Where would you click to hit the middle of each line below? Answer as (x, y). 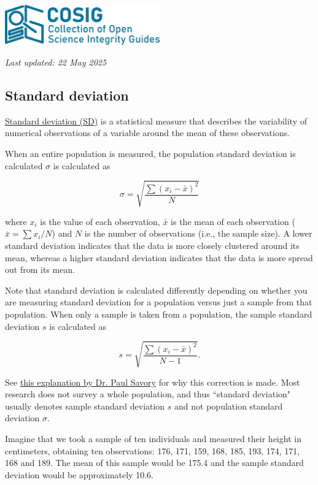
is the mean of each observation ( (233, 221)
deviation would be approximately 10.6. (79, 474)
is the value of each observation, (100, 221)
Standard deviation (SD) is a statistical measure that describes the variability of (156, 120)
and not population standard (229, 406)
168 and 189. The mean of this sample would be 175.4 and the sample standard (154, 463)
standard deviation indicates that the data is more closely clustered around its (152, 245)
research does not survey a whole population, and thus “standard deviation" (148, 394)
